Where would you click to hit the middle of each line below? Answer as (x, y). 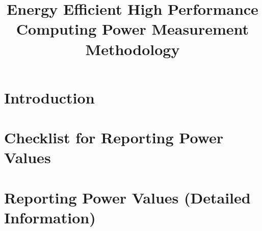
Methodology (133, 49)
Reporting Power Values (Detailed (127, 197)
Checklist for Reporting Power (114, 137)
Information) (50, 217)
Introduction (49, 97)
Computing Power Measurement (133, 29)
